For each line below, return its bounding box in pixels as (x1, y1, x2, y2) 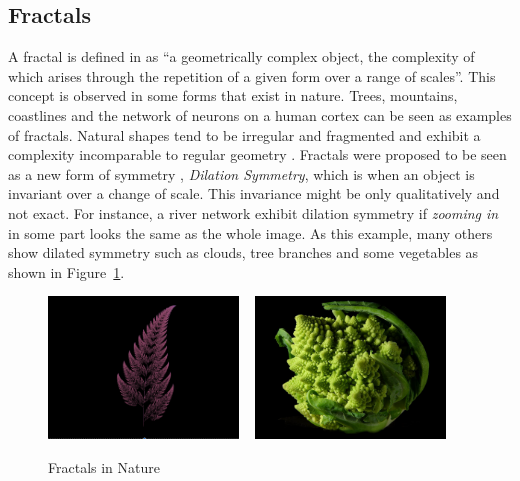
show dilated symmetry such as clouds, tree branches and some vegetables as (8, 242, 479, 263)
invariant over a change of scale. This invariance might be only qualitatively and (8, 183, 500, 204)
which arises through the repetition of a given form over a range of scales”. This (8, 65, 496, 86)
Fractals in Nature (48, 457, 160, 478)
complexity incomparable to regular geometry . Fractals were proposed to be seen (8, 144, 507, 165)
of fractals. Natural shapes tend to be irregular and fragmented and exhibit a (8, 124, 481, 145)
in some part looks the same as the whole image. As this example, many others (8, 222, 493, 243)
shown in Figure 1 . (8, 261, 125, 282)
